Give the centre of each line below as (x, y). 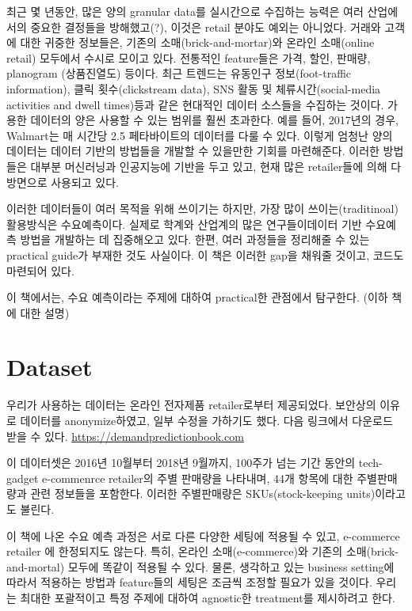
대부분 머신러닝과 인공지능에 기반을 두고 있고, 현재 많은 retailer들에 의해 (209, 166)
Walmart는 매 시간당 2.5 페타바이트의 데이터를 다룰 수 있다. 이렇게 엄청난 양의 (200, 135)
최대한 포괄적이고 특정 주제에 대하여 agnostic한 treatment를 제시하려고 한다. (208, 597)
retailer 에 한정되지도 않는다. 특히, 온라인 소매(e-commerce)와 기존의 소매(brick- (203, 551)
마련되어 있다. (40, 270)
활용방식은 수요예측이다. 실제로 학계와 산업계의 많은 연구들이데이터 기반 (184, 224)
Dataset (50, 367)
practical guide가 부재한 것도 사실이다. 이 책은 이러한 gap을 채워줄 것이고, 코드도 (205, 254)
